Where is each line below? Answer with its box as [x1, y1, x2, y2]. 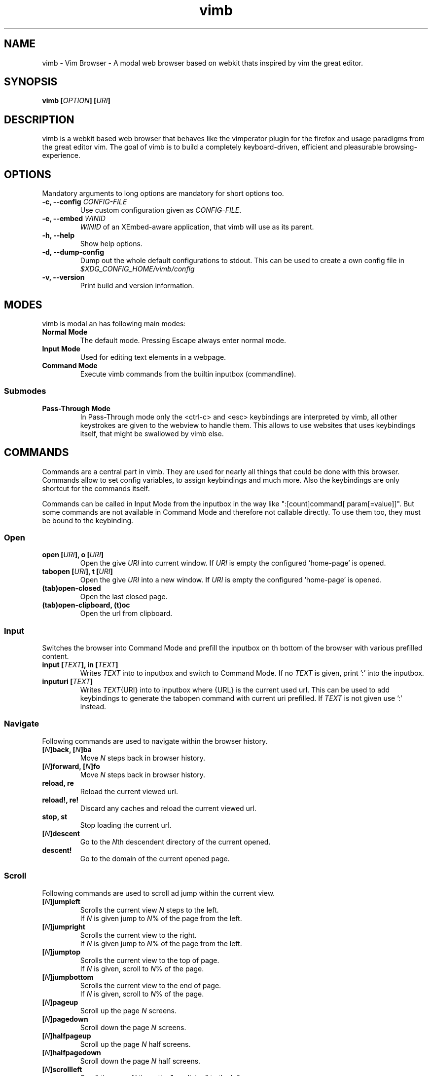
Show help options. [80, 239, 143, 248]
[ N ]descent [42, 829, 80, 838]
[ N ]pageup [42, 998, 78, 1006]
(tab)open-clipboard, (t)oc [42, 601, 130, 610]
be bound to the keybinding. [42, 516, 134, 525]
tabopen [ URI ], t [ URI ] [42, 567, 113, 576]
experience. [42, 151, 81, 160]
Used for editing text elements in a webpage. [80, 352, 226, 361]
